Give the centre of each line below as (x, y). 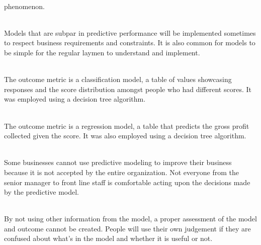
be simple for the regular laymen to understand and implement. (102, 52)
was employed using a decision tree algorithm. (75, 99)
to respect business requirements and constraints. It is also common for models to (130, 43)
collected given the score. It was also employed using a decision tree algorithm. (125, 136)
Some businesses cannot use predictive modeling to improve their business (118, 162)
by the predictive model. (41, 192)
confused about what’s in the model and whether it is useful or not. (108, 238)
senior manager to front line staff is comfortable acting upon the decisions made (127, 182)
